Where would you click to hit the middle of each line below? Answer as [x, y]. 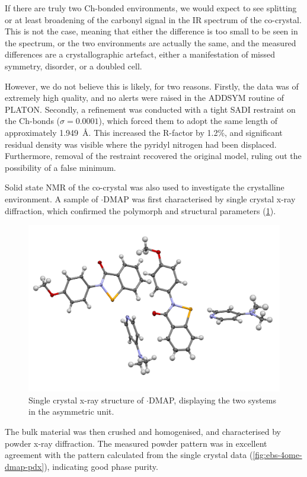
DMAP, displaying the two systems [212, 400]
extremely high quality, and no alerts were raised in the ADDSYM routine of [144, 98]
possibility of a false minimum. [60, 167]
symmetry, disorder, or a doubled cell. [73, 66]
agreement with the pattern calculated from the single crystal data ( [129, 455]
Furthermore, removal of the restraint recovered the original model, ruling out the [153, 156]
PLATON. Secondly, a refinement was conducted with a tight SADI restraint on [150, 109]
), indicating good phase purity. [101, 466]
